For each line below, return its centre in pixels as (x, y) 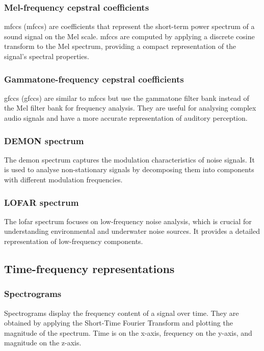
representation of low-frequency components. (74, 241)
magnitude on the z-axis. (43, 343)
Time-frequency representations (89, 268)
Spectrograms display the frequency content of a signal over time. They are (122, 313)
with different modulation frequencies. (63, 179)
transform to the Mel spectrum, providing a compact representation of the (120, 46)
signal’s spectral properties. (47, 56)
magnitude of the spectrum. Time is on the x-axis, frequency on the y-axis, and (128, 332)
